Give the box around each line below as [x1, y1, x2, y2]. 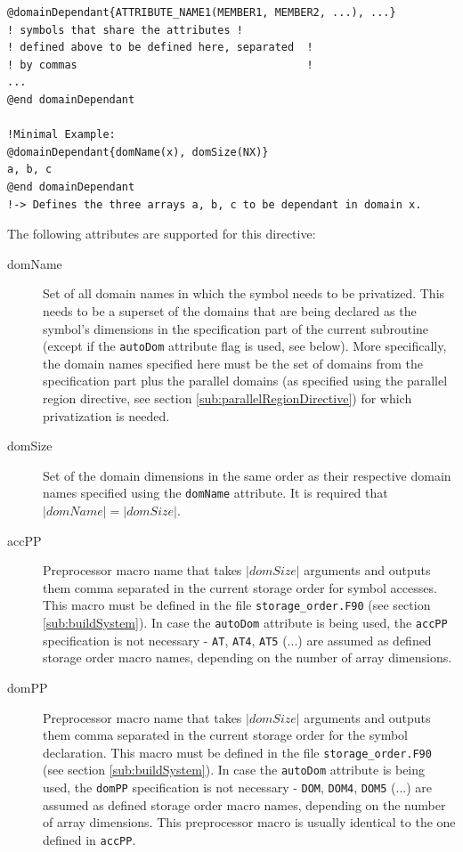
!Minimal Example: [7, 128, 116, 142]
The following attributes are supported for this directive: [7, 224, 316, 243]
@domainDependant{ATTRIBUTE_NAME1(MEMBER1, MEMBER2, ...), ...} [7, 6, 396, 19]
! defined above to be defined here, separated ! [7, 41, 313, 54]
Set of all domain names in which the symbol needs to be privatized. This [43, 284, 445, 303]
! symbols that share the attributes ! [7, 23, 243, 37]
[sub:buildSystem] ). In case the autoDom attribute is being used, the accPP [43, 613, 448, 631]
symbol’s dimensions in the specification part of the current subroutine [43, 319, 429, 337]
